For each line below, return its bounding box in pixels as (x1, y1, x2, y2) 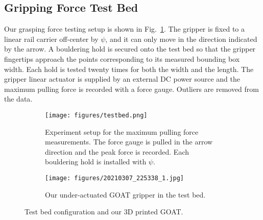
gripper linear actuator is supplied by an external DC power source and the (4, 74, 240, 84)
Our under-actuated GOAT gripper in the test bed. (45, 189, 206, 200)
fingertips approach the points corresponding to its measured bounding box (4, 53, 240, 64)
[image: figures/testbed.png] (45, 111, 148, 119)
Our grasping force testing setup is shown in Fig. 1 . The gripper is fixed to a (4, 23, 245, 34)
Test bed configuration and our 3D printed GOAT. (25, 206, 183, 217)
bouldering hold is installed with (45, 156, 147, 167)
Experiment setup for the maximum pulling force (45, 126, 199, 137)
